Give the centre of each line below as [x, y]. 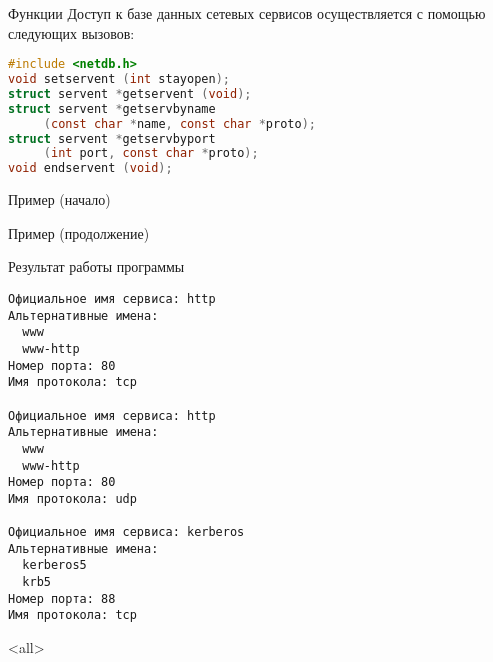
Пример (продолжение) [79, 232]
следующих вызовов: [71, 32]
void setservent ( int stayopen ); [119, 79]
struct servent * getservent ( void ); [130, 93]
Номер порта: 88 [62, 598]
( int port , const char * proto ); [151, 153]
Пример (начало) [59, 199]
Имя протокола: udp [72, 498]
